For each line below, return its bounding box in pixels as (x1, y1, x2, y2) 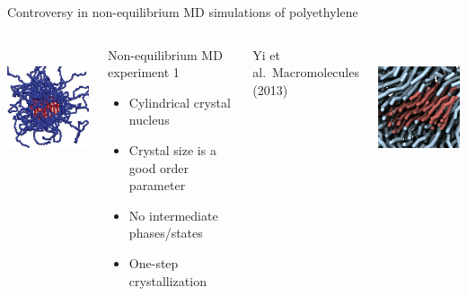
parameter (128, 176, 186, 195)
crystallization (128, 271, 207, 290)
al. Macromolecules (252, 63, 359, 82)
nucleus (128, 110, 170, 129)
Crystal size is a (128, 140, 216, 159)
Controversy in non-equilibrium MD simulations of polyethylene (7, 3, 358, 21)
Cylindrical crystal (128, 92, 231, 111)
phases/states (128, 223, 203, 242)
